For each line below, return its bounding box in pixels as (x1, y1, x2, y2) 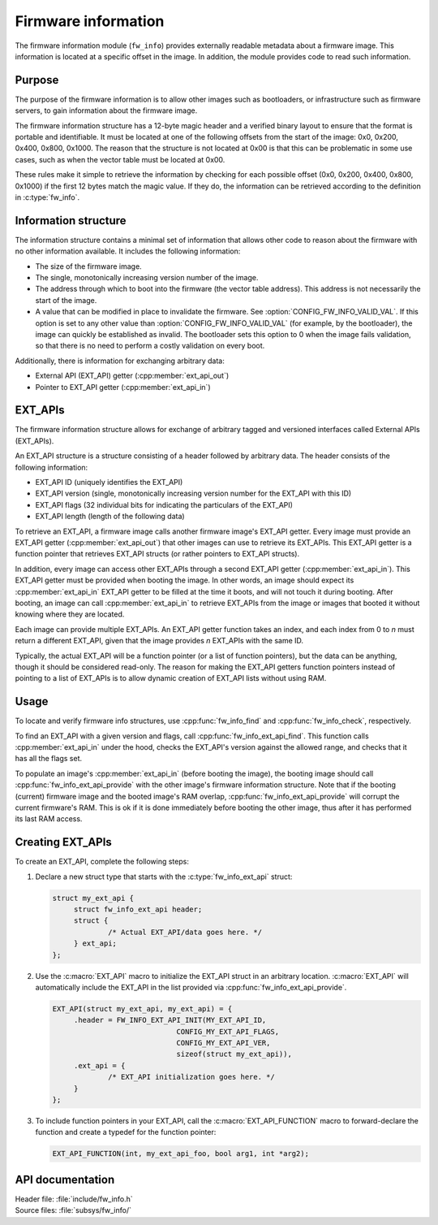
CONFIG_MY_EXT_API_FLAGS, (176, 1027, 280, 1036)
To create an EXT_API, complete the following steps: (15, 857, 190, 867)
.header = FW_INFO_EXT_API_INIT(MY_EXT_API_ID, (73, 1015, 267, 1025)
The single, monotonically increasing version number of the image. (35, 273, 259, 283)
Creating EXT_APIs (15, 835, 113, 849)
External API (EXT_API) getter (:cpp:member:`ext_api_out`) (35, 370, 230, 381)
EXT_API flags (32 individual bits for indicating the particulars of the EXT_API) (35, 500, 294, 509)
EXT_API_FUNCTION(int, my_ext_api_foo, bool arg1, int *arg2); (52, 1149, 310, 1158)
